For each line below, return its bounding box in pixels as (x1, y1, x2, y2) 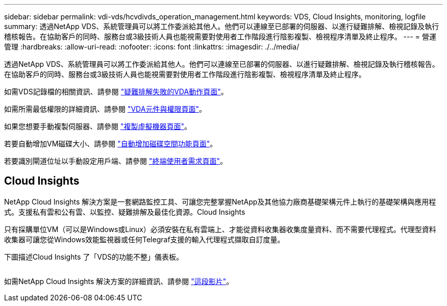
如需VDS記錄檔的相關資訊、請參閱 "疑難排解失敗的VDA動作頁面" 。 (4, 87, 228, 96)
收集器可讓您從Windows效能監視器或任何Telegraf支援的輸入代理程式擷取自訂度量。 (4, 235, 285, 244)
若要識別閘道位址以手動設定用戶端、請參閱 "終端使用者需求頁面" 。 (4, 157, 227, 165)
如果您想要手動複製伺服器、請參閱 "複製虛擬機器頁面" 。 (4, 122, 191, 131)
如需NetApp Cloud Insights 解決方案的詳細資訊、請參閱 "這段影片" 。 (4, 276, 234, 286)
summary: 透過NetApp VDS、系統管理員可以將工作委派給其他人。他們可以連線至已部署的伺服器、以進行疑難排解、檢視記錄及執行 (4, 22, 439, 31)
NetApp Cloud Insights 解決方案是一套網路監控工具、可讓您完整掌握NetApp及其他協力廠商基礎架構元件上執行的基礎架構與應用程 (4, 197, 436, 206)
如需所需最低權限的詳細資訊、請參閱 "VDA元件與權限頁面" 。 (4, 105, 206, 113)
